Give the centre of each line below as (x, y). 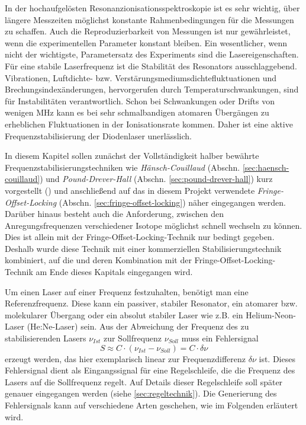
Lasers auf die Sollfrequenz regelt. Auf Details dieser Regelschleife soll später (144, 381)
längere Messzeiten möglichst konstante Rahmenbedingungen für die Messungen (149, 19)
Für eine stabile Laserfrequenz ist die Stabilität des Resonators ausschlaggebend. (151, 65)
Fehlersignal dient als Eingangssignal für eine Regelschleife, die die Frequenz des (150, 370)
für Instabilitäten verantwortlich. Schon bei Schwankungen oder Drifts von (140, 100)
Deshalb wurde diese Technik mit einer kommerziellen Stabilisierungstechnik (143, 248)
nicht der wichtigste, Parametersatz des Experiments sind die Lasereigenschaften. (152, 54)
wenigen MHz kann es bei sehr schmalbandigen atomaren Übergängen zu (137, 112)
